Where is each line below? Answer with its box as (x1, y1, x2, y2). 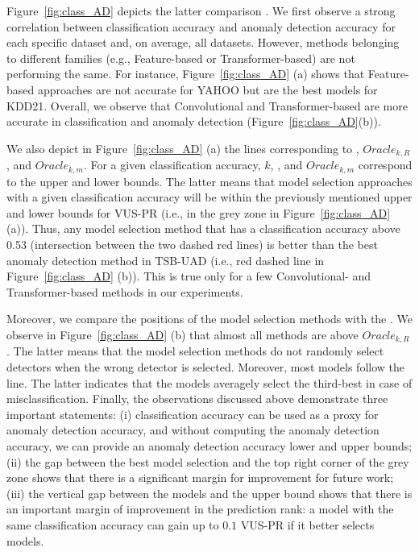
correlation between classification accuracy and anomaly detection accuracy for (6, 18, 396, 35)
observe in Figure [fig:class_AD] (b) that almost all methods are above (6, 326, 359, 342)
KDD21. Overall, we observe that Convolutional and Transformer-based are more (6, 97, 408, 114)
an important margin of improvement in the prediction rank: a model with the (6, 500, 394, 517)
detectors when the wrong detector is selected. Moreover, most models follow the (6, 359, 405, 376)
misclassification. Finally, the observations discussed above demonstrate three (6, 390, 388, 407)
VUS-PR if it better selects (240, 516, 375, 533)
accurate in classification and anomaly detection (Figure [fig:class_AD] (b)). (6, 113, 381, 130)
